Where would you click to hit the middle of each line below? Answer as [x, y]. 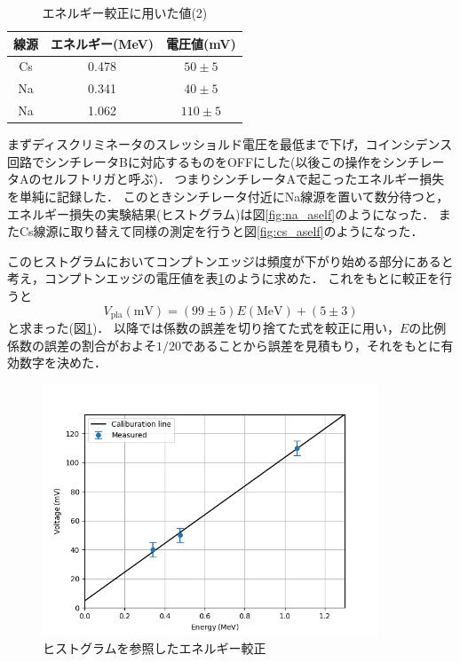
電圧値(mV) [201, 43]
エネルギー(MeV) [103, 43]
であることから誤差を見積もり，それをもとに [311, 345]
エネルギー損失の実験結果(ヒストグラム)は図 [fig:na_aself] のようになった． [221, 213]
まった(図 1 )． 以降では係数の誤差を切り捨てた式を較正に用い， [215, 328]
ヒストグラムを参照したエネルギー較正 [155, 647]
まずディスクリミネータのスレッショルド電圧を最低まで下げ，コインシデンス [230, 144]
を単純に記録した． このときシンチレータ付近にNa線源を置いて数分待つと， [228, 196]
